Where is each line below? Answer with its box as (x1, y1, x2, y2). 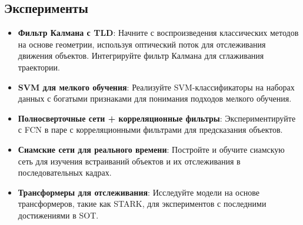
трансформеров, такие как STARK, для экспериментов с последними (18, 197, 267, 210)
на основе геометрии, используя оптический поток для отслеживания (18, 38, 266, 50)
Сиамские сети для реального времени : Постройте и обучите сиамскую (18, 143, 285, 155)
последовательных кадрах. (18, 166, 112, 179)
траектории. (18, 61, 60, 73)
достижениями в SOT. (18, 209, 99, 221)
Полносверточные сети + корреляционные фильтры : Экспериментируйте (18, 112, 296, 124)
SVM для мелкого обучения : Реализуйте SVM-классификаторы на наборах (18, 80, 295, 93)
